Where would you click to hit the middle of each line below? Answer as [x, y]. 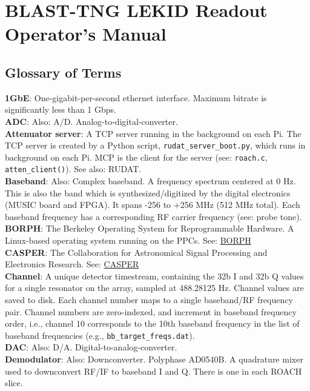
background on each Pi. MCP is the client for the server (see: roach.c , [136, 157]
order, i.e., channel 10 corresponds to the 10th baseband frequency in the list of [152, 323]
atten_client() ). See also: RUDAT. [73, 169]
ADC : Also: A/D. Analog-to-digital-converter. [91, 121]
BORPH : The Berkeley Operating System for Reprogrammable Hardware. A [150, 228]
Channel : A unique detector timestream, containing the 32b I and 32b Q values [154, 276]
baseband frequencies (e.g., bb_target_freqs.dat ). [100, 335]
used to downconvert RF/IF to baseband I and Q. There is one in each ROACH [153, 371]
